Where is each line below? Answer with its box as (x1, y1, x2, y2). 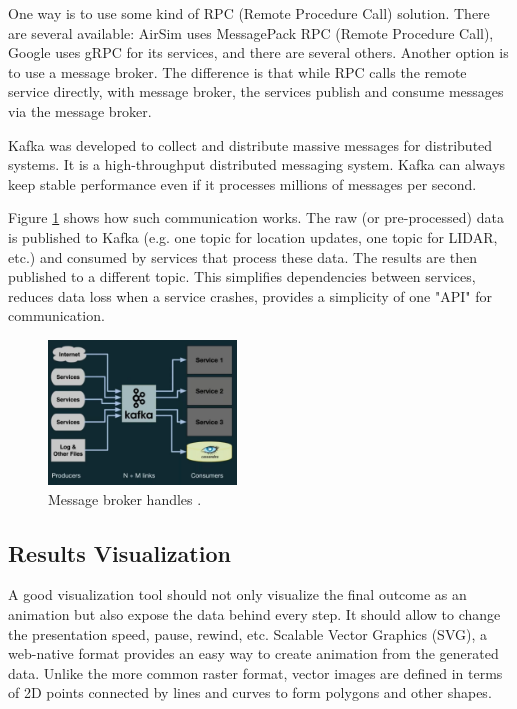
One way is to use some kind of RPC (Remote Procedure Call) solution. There (8, 3, 490, 23)
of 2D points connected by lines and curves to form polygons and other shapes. (8, 682, 492, 703)
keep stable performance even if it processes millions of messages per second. (8, 173, 477, 194)
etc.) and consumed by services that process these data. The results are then (8, 246, 477, 267)
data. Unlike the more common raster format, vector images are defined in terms (8, 662, 503, 683)
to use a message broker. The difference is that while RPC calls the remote (8, 61, 467, 82)
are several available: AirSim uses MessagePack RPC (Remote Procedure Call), (8, 22, 494, 43)
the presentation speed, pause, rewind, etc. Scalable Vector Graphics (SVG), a (8, 623, 487, 644)
